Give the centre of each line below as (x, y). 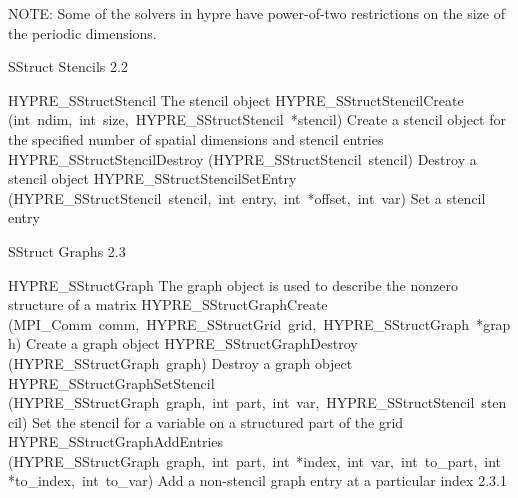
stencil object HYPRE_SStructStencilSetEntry (152, 178)
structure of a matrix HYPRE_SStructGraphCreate (168, 304)
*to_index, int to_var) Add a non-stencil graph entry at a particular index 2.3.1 (257, 480)
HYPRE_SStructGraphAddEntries (116, 441)
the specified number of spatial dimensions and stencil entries (196, 138)
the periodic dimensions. (82, 32)
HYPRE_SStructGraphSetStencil (111, 382)
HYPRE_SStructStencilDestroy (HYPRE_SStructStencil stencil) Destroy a (242, 158)
